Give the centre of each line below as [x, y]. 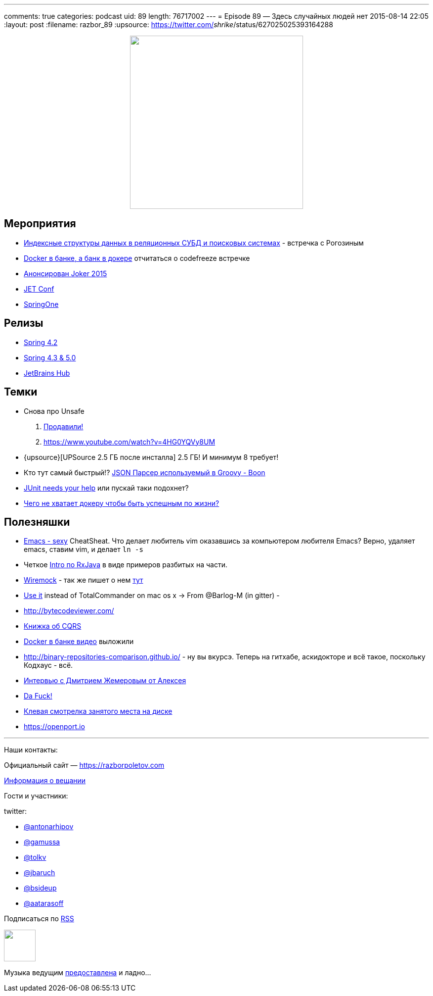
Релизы [24, 323]
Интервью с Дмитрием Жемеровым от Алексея [105, 681]
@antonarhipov [49, 827]
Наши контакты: [31, 750]
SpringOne [41, 304]
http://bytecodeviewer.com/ [69, 611]
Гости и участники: [36, 796]
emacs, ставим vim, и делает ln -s [84, 549]
